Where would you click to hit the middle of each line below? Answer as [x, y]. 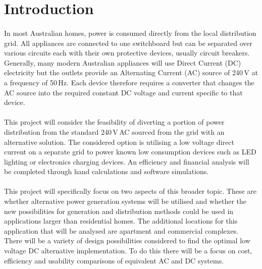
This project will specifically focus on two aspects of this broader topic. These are [130, 191]
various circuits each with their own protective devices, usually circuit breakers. [127, 53]
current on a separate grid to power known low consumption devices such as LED [130, 152]
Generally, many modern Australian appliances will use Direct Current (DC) [123, 62]
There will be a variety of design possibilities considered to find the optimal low [127, 240]
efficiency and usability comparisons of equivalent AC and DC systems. [114, 260]
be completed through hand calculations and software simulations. [107, 171]
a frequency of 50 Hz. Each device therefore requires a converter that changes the [129, 82]
